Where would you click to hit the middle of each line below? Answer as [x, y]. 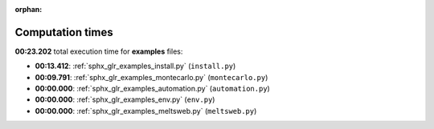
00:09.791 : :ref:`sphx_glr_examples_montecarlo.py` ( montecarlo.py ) [151, 77]
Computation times [64, 32]
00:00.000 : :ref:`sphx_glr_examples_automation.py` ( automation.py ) [153, 89]
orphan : [29, 9]
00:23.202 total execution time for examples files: [99, 51]
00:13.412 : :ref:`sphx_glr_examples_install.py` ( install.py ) [135, 66]
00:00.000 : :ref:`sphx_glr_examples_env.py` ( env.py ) [125, 99]
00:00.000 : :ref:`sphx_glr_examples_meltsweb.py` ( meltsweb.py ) [146, 111]
